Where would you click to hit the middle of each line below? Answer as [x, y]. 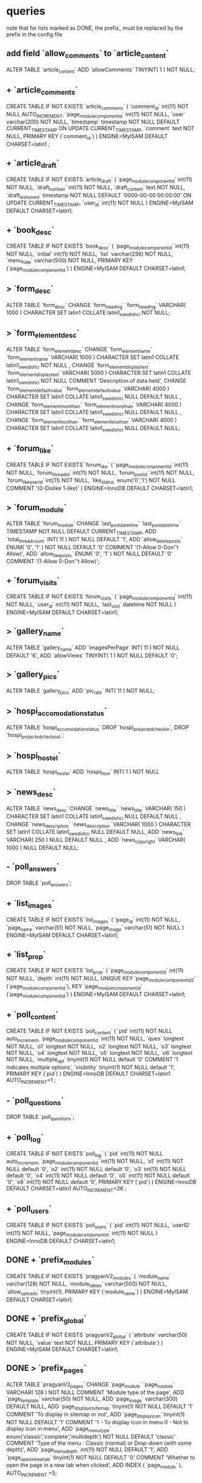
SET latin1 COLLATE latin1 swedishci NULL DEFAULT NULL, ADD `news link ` [96, 833]
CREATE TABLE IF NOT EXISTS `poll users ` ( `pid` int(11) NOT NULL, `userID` [99, 1226]
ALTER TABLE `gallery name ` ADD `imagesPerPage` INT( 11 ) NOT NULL [93, 648]
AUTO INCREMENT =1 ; [31, 1081]
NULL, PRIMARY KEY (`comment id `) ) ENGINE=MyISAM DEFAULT [87, 137]
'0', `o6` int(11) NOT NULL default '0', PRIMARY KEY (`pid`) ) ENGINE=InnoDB [101, 1182]
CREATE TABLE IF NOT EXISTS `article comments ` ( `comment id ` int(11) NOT [97, 107]
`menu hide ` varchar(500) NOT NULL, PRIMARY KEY [70, 261]
